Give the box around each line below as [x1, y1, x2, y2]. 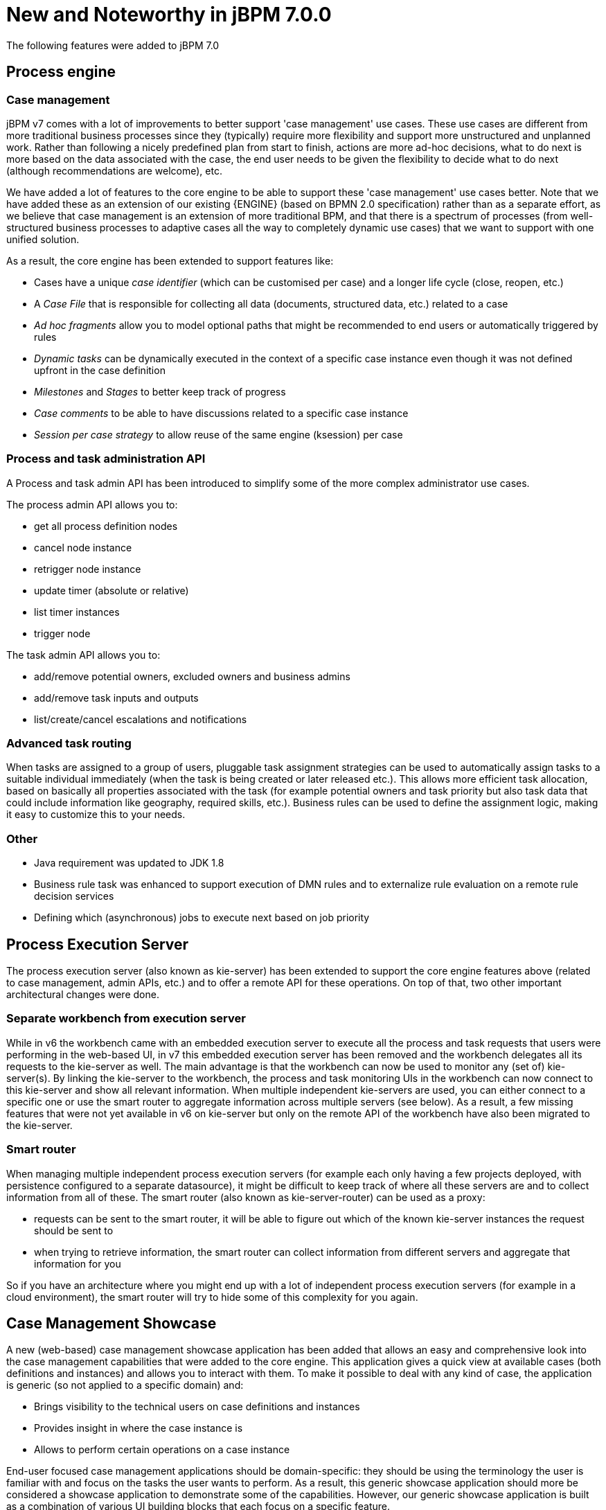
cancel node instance [34, 541, 132, 553]
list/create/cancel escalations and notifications [34, 713, 247, 725]
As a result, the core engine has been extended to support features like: [6, 254, 334, 267]
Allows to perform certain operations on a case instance [34, 1444, 290, 1456]
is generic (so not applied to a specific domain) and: [6, 1379, 244, 1392]
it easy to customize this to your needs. [6, 808, 186, 821]
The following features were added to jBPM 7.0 [6, 39, 220, 51]
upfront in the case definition [34, 364, 166, 376]
